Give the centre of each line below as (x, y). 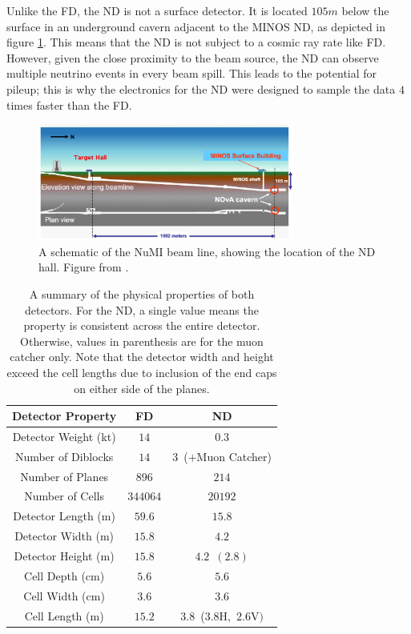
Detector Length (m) (64, 516)
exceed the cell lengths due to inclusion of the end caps (142, 372)
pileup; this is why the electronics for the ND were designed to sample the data (201, 88)
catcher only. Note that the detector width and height (142, 357)
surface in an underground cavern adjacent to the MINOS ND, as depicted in (196, 26)
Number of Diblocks (64, 456)
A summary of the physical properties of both (142, 293)
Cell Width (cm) (64, 595)
